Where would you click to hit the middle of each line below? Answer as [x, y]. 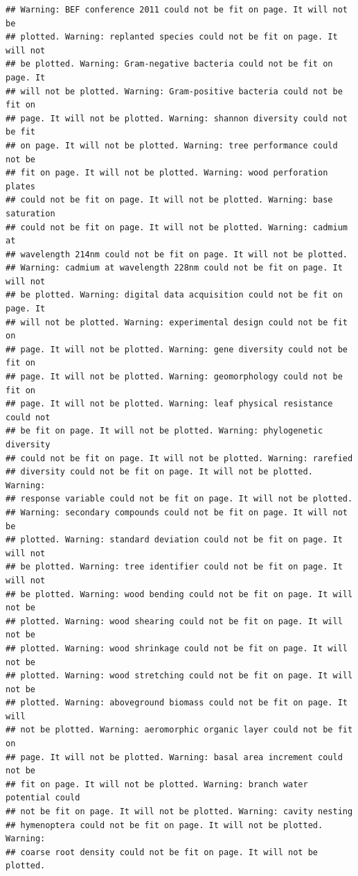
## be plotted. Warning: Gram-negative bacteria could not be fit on [169, 64]
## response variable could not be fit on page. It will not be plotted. [179, 499]
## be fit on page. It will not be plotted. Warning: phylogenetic [164, 431]
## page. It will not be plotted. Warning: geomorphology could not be [174, 377]
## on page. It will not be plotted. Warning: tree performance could [172, 145]
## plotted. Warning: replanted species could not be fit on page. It [172, 37]
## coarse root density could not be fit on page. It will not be [162, 852]
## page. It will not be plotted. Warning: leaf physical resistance [169, 404]
